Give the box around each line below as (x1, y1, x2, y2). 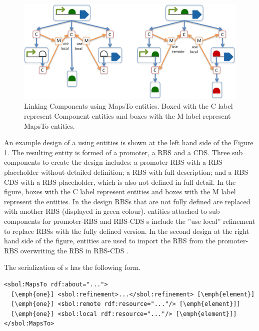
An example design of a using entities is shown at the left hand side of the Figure (4, 137, 253, 148)
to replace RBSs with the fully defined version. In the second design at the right (4, 225, 249, 236)
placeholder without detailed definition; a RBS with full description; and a (4, 166, 232, 177)
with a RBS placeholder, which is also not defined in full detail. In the (20, 176, 236, 187)
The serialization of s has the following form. (4, 262, 141, 272)
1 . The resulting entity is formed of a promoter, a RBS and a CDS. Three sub (4, 147, 243, 157)
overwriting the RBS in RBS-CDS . (20, 245, 129, 255)
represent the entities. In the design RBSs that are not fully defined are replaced (4, 196, 250, 206)
